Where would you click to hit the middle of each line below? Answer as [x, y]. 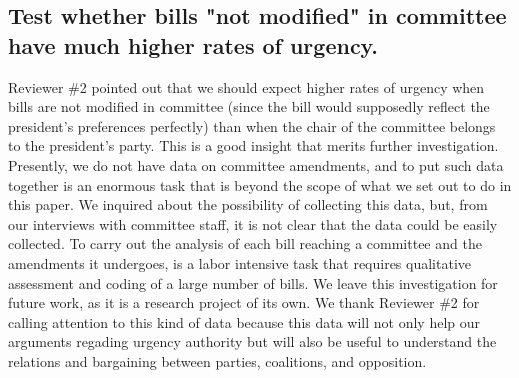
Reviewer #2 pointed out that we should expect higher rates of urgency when [246, 86]
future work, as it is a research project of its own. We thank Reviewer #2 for [244, 302]
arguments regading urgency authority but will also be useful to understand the [252, 341]
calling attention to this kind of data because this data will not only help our [244, 321]
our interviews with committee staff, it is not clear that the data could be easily [253, 223]
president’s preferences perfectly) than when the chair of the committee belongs [252, 125]
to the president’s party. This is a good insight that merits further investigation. [253, 145]
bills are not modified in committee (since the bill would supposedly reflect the [249, 106]
